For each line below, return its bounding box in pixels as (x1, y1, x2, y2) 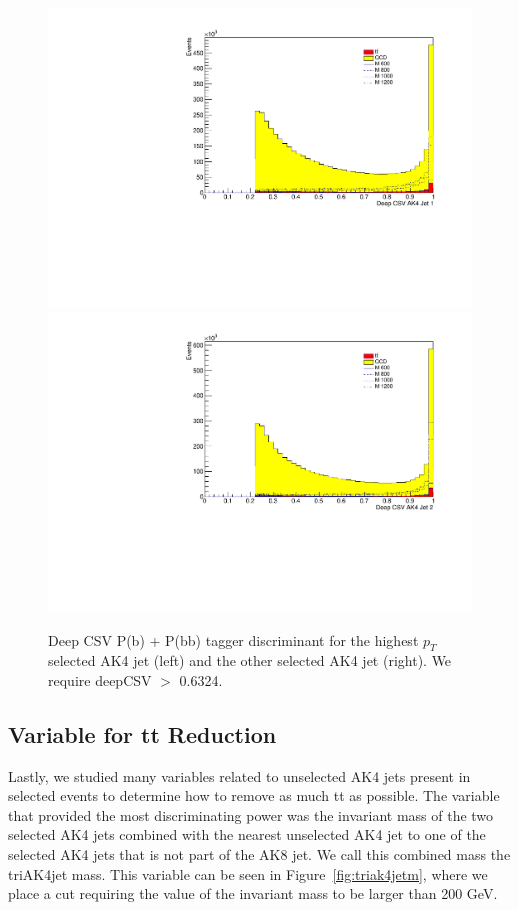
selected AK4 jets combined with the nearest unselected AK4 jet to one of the (8, 824, 486, 845)
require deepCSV (48, 669, 152, 690)
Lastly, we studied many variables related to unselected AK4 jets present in (8, 765, 471, 786)
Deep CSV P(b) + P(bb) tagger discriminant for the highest (48, 629, 419, 650)
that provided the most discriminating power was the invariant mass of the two (8, 804, 494, 825)
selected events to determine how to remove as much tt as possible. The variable (8, 785, 500, 806)
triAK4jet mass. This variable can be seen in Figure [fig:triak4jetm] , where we (8, 863, 488, 884)
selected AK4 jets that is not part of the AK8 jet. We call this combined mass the (8, 844, 511, 865)
